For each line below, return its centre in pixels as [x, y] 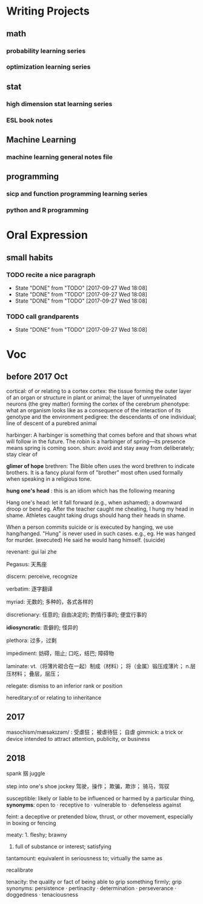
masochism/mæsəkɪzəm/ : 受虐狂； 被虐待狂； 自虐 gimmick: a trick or [95, 732]
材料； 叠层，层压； [36, 674]
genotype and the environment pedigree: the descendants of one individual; [101, 417]
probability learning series [46, 51]
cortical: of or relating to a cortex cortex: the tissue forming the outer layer [99, 391]
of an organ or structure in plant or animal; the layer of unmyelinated [92, 398]
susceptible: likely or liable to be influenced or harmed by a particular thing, [101, 798]
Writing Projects [48, 11]
